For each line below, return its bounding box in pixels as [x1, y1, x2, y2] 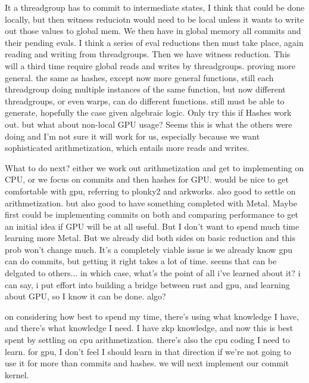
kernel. [5, 368, 29, 381]
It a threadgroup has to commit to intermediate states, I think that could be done [5, 1, 305, 13]
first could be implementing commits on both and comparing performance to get [5, 208, 299, 221]
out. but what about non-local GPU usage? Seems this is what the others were [5, 118, 292, 130]
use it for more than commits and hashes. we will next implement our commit [5, 357, 289, 369]
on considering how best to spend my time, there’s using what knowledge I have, [5, 310, 299, 322]
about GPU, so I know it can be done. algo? [5, 290, 166, 302]
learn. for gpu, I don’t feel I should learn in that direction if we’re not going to [5, 345, 291, 357]
